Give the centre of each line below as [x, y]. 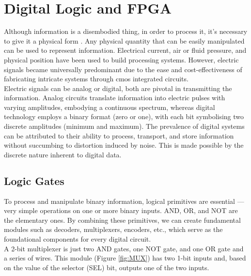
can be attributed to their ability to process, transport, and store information [119, 135]
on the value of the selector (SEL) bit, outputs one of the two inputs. [107, 267]
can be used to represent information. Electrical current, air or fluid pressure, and [125, 50]
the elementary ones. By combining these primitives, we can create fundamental [122, 220]
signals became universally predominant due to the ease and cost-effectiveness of [123, 69]
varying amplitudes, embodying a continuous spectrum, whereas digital [110, 107]
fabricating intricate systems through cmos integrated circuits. [96, 79]
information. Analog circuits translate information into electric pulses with [115, 98]
